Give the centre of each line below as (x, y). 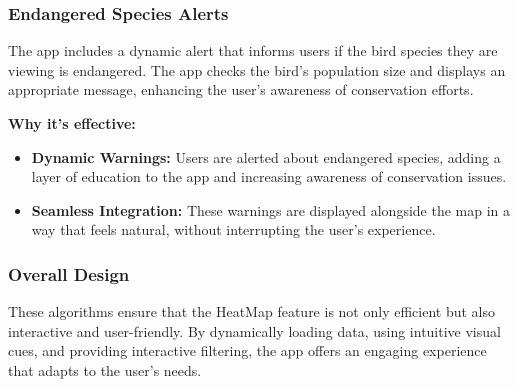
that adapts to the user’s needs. (105, 369)
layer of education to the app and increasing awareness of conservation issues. (269, 176)
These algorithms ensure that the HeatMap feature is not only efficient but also (251, 311)
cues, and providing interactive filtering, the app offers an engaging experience (247, 350)
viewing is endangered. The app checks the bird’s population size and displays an (257, 69)
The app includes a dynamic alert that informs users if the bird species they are (253, 50)
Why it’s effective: (72, 123)
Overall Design (69, 273)
